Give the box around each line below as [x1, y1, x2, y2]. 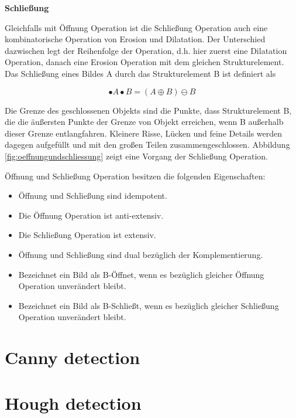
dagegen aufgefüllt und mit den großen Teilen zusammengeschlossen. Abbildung [5, 138, 290, 151]
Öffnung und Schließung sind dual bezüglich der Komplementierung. [18, 248, 263, 260]
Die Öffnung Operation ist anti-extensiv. [18, 209, 164, 221]
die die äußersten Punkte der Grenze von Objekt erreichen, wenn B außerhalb [5, 115, 284, 128]
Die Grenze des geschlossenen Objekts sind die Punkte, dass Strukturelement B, [5, 104, 292, 116]
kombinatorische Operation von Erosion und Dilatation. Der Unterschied [5, 33, 266, 45]
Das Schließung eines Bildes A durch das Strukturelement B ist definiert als [5, 67, 276, 79]
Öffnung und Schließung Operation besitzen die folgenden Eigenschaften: [5, 169, 266, 182]
